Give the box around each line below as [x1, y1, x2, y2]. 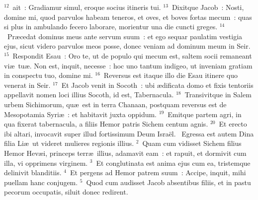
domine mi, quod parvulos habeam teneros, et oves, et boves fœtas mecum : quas [4, 11, 252, 22]
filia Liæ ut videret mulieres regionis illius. [4, 138, 134, 148]
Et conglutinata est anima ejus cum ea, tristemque [96, 157, 251, 168]
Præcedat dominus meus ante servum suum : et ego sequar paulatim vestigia [7, 31, 243, 41]
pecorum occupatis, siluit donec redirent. [4, 187, 128, 197]
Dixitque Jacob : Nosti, [172, 2, 244, 12]
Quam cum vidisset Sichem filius [142, 138, 242, 148]
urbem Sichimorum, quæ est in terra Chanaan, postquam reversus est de [4, 99, 227, 109]
